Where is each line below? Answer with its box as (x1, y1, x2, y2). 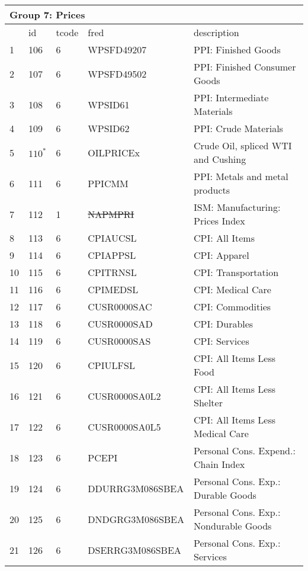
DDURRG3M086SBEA (88, 481, 184, 495)
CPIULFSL (88, 358, 135, 372)
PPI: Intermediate (194, 91, 269, 104)
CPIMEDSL (88, 283, 139, 296)
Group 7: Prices (9, 8, 85, 21)
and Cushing (194, 152, 246, 166)
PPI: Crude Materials (194, 121, 283, 135)
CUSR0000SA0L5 (88, 419, 161, 434)
